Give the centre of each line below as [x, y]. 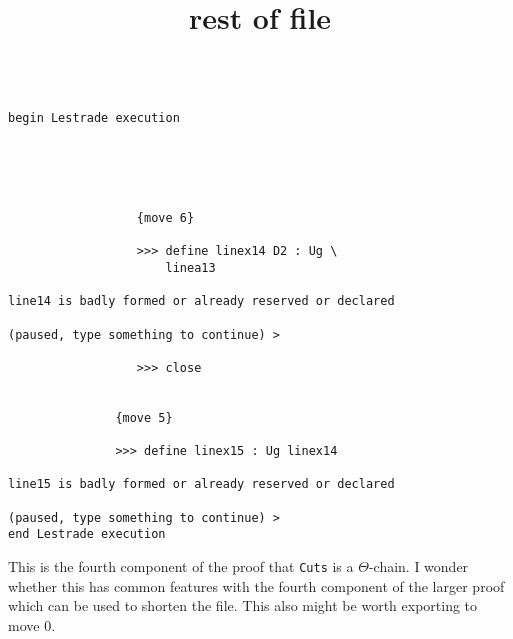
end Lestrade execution [87, 534]
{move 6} [165, 217]
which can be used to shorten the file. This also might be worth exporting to [243, 605]
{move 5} [144, 417]
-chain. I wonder [418, 566]
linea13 [190, 267]
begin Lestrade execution [94, 118]
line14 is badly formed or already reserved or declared [201, 301]
